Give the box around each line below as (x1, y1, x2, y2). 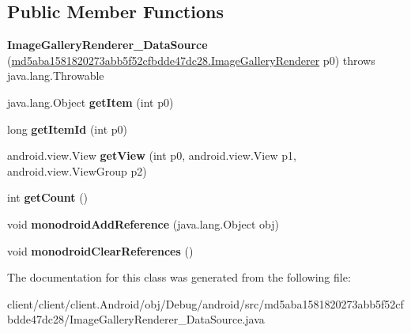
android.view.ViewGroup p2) (7, 162, 147, 179)
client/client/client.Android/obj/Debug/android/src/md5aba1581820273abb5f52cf (7, 295, 404, 312)
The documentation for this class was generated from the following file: (7, 269, 351, 286)
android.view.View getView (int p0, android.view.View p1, (7, 147, 296, 164)
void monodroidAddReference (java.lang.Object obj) (7, 215, 280, 232)
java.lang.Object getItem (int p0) (7, 93, 174, 110)
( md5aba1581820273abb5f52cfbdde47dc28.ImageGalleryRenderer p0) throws (7, 51, 375, 68)
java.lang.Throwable (7, 67, 104, 84)
